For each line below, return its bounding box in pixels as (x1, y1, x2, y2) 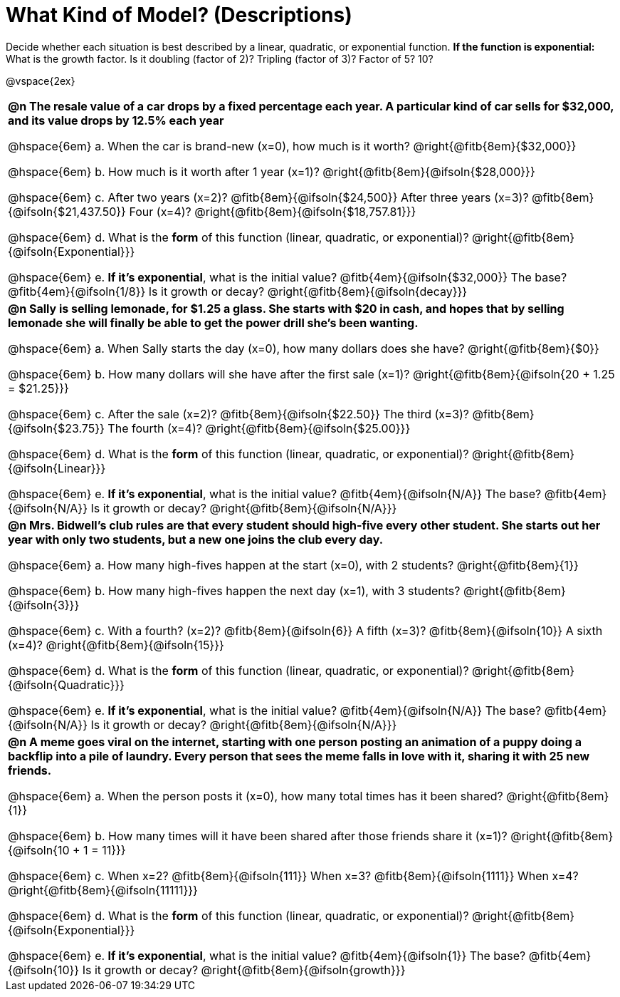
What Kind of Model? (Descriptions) (6, 3, 352, 27)
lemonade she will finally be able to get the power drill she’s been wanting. (8, 315, 419, 330)
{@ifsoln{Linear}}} (8, 460, 106, 475)
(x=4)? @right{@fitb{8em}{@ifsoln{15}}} (8, 637, 224, 652)
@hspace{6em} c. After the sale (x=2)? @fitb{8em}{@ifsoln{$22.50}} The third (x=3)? (8, 406, 470, 421)
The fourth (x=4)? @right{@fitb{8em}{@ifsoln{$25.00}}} (107, 420, 411, 435)
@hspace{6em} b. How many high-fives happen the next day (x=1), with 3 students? (8, 583, 461, 598)
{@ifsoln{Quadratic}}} (8, 677, 125, 692)
